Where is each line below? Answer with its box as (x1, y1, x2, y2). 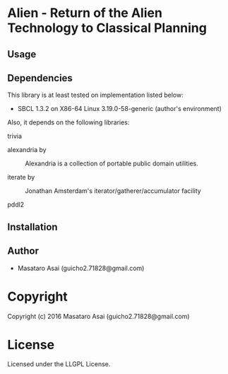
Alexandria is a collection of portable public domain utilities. (25, 159, 199, 168)
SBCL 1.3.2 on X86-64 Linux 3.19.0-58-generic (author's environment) (17, 105, 222, 113)
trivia (7, 132, 23, 141)
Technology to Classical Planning (7, 20, 207, 36)
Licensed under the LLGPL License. (7, 360, 111, 368)
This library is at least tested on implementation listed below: (7, 90, 184, 100)
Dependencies (7, 72, 73, 84)
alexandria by (7, 146, 47, 154)
